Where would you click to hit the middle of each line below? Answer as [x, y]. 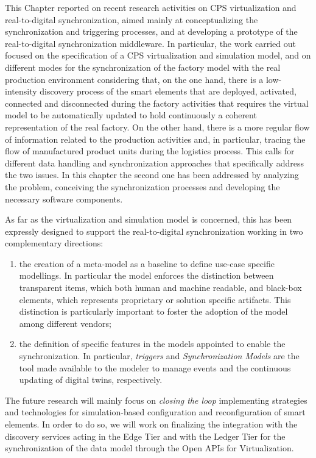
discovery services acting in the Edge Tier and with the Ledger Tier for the [145, 436]
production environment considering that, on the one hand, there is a [134, 79]
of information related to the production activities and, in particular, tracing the [155, 139]
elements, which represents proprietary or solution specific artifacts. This [155, 299]
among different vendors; [65, 323]
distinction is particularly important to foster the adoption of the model [153, 311]
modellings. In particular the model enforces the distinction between [146, 275]
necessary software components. [64, 199]
